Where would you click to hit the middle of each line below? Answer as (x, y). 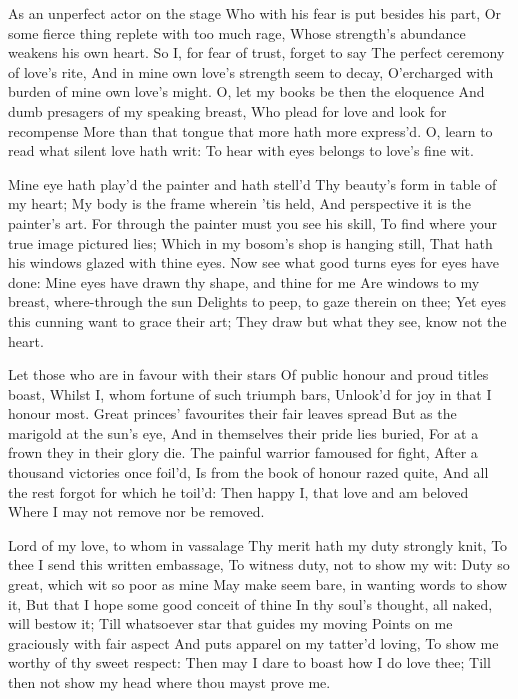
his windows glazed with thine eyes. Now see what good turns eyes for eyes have (253, 262)
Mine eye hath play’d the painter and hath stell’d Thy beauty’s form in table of (252, 183)
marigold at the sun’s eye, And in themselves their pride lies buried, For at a (243, 432)
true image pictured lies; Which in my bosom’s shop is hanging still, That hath (250, 242)
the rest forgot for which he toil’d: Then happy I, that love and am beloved (238, 491)
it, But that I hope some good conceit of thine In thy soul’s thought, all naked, (250, 603)
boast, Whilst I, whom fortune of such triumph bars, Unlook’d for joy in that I (250, 393)
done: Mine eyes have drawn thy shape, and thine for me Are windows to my (244, 281)
